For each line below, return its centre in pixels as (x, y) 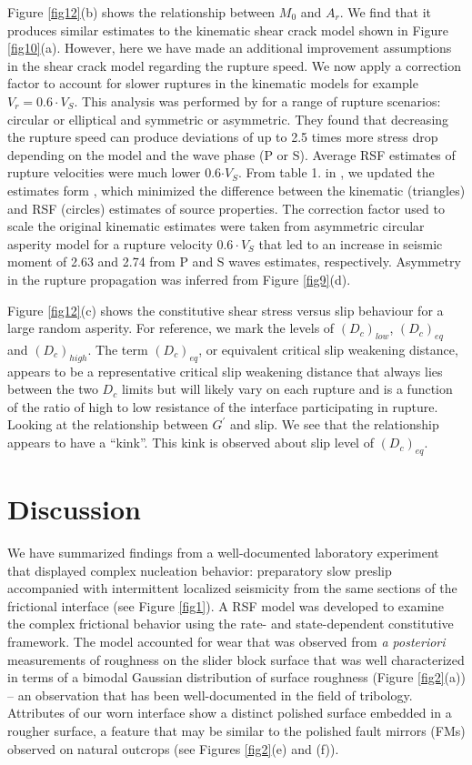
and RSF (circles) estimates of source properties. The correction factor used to (226, 208)
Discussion (74, 509)
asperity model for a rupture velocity (110, 243)
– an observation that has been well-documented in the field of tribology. (210, 695)
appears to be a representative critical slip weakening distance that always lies (225, 371)
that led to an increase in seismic (351, 243)
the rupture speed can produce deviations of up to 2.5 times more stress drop (223, 137)
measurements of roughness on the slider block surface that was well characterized (236, 659)
